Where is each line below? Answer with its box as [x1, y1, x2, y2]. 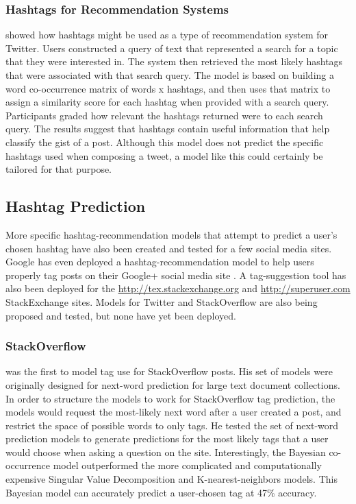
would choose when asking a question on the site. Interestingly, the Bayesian [5, 444, 326, 459]
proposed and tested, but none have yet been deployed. [5, 308, 236, 322]
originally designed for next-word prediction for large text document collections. [5, 377, 340, 392]
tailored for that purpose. [5, 162, 112, 176]
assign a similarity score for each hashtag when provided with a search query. [5, 95, 329, 109]
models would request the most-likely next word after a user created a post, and [5, 405, 342, 419]
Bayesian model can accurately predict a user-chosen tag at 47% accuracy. [5, 485, 317, 499]
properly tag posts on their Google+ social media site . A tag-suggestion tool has [5, 267, 346, 282]
